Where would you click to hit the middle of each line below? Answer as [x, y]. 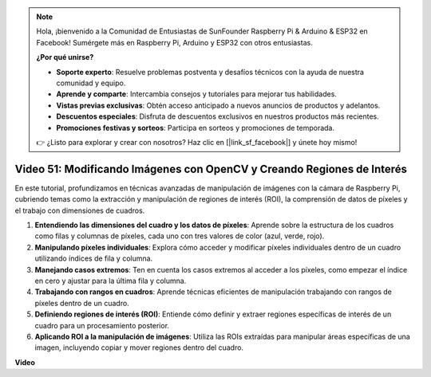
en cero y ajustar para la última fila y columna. [111, 281]
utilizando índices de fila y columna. [94, 258]
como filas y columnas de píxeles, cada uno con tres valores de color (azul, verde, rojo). [180, 236]
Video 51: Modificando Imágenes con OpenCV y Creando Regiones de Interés [211, 169]
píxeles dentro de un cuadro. [82, 303]
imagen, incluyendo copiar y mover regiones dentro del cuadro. [139, 348]
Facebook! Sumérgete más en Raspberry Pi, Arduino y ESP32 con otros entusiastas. [174, 42]
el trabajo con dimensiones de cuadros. [80, 210]
